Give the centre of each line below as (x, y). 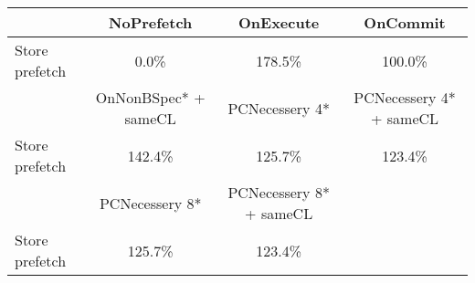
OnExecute (279, 22)
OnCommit (405, 22)
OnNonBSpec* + (150, 97)
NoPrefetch (151, 22)
